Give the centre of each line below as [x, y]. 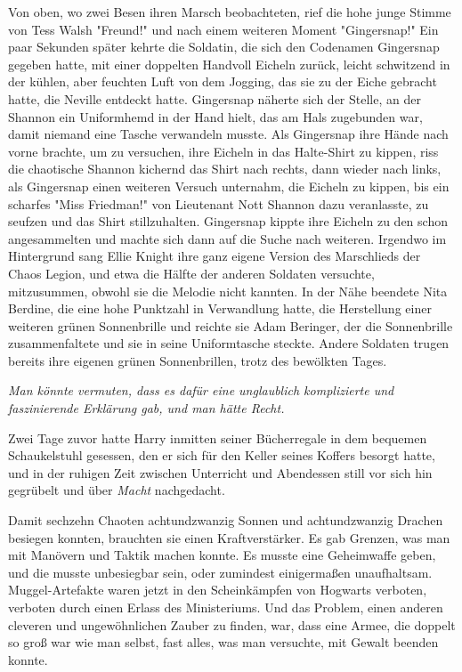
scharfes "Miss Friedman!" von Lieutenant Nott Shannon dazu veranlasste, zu [219, 203]
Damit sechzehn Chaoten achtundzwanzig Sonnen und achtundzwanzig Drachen [226, 520]
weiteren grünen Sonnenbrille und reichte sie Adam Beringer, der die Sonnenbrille [231, 325]
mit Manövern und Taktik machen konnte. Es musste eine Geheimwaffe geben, [222, 555]
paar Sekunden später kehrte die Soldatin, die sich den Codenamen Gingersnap [224, 47]
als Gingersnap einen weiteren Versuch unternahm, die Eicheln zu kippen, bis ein [229, 186]
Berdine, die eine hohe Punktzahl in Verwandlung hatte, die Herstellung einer [220, 308]
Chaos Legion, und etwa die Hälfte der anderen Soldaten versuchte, [191, 273]
